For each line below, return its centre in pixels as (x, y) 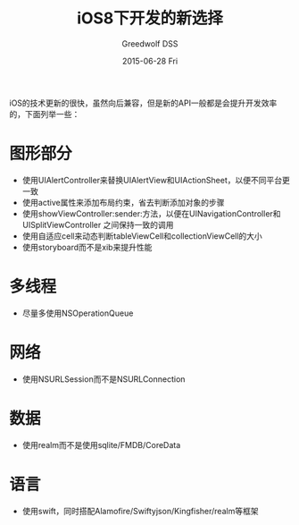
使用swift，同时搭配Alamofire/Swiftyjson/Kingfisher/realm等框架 (140, 511)
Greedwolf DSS (150, 43)
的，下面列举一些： (45, 114)
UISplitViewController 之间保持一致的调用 (98, 224)
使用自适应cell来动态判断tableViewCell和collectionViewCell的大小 (142, 236)
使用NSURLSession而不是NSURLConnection (104, 379)
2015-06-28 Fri (150, 61)
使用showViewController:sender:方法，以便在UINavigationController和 (151, 213)
